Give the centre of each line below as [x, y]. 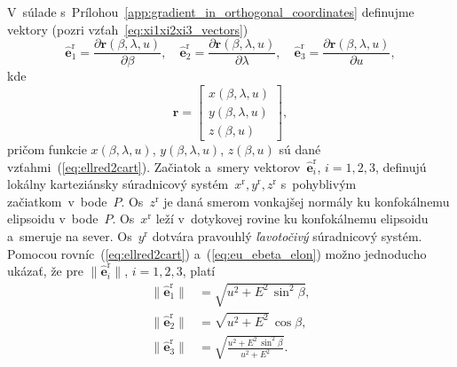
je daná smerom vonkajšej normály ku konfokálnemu [307, 201]
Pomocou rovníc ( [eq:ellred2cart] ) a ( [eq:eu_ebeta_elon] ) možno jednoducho [217, 253]
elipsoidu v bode [53, 219]
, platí [199, 271]
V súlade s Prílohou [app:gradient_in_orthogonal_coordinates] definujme [211, 12]
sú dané [300, 148]
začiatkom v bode [57, 201]
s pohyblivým [319, 184]
